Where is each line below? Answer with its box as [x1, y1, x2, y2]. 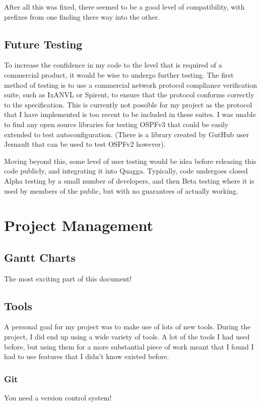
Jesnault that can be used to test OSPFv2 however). [4, 139, 166, 149]
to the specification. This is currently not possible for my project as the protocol [4, 99, 252, 109]
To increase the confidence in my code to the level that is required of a [4, 60, 222, 70]
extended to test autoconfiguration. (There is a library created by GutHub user [4, 129, 249, 139]
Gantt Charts [4, 249, 76, 265]
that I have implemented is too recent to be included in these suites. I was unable [4, 109, 256, 120]
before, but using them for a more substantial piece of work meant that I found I [4, 341, 254, 352]
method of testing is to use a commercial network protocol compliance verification [4, 79, 257, 90]
